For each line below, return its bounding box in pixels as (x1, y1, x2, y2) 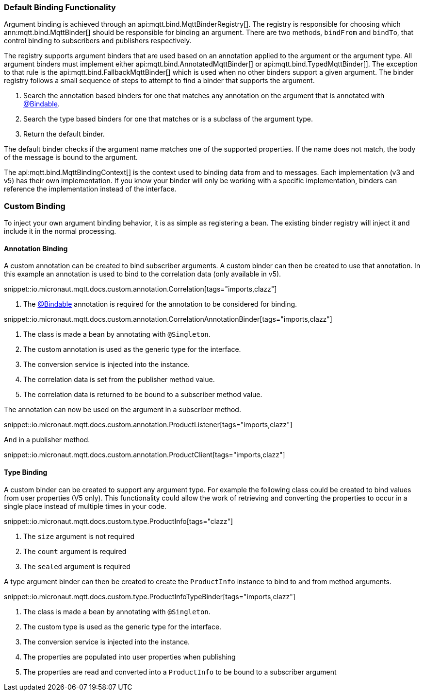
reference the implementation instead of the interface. (4, 185, 177, 193)
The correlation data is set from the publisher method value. (23, 375, 215, 384)
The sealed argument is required (23, 562, 130, 571)
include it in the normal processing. (4, 227, 116, 236)
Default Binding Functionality (4, 2, 116, 12)
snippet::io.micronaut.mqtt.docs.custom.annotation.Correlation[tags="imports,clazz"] (4, 285, 277, 294)
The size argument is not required (23, 532, 135, 540)
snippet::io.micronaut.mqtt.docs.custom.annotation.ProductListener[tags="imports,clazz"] (4, 420, 293, 429)
